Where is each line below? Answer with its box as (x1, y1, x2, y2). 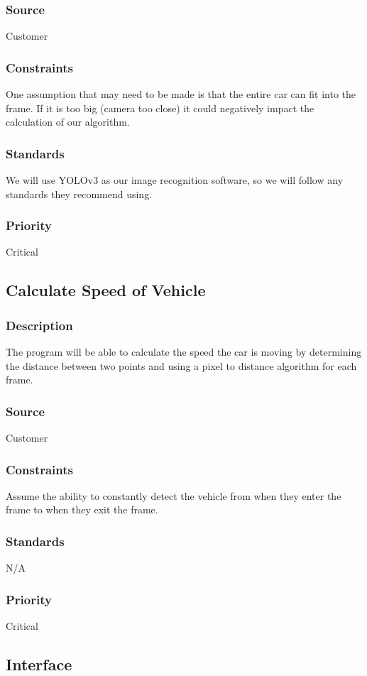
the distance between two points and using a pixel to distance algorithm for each (6, 358, 357, 373)
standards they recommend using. (6, 186, 153, 201)
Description (6, 316, 73, 334)
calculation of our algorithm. (6, 114, 130, 129)
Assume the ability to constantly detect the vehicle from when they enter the (6, 488, 341, 503)
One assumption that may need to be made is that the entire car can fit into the (6, 87, 356, 102)
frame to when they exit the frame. (6, 502, 158, 517)
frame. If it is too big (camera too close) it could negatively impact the (6, 100, 314, 115)
